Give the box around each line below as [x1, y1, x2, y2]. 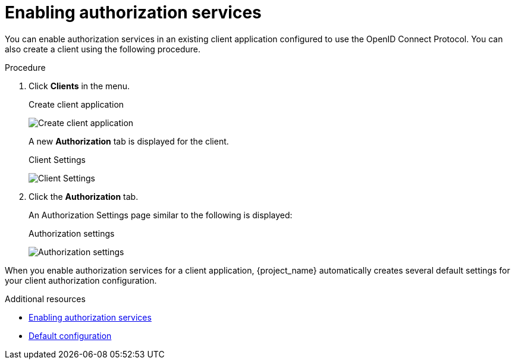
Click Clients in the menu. [29, 80, 130, 91]
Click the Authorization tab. [29, 191, 139, 202]
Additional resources [5, 293, 86, 304]
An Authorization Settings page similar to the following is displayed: [29, 209, 293, 220]
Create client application [29, 99, 124, 109]
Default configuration [29, 330, 112, 341]
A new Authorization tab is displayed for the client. [29, 136, 229, 146]
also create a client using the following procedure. [5, 43, 201, 54]
